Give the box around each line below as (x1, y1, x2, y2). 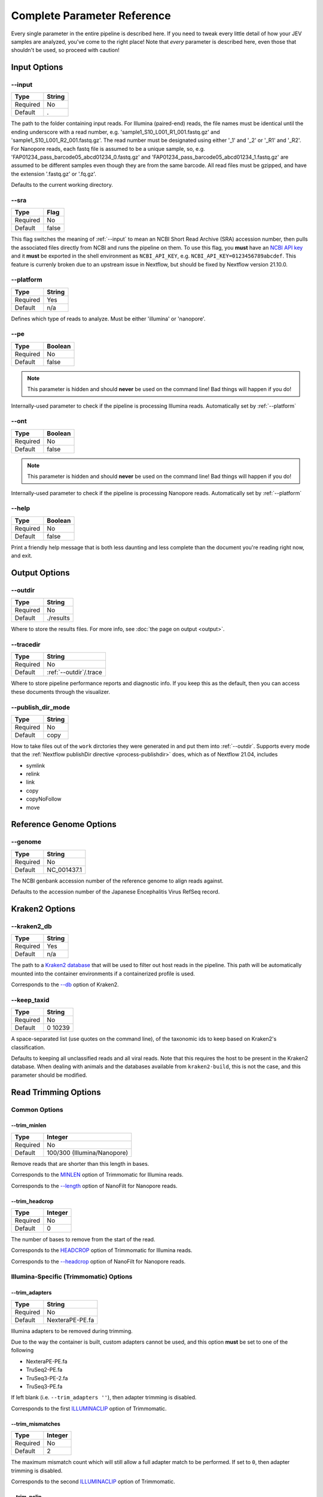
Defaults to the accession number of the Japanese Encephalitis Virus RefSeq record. (11, 888, 220, 895)
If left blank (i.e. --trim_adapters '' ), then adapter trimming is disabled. (11, 1394, 197, 1401)
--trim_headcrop (11, 1198, 54, 1205)
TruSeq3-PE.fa (26, 1383, 63, 1390)
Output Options (11, 568, 70, 578)
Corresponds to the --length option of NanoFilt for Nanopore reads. (11, 1182, 178, 1189)
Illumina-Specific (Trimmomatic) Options (11, 1272, 133, 1281)
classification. (11, 1044, 45, 1051)
